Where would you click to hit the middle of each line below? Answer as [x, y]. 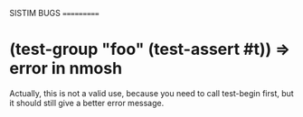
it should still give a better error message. [87, 103]
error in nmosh [66, 69]
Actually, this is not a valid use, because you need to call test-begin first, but [151, 93]
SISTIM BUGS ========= [54, 13]
